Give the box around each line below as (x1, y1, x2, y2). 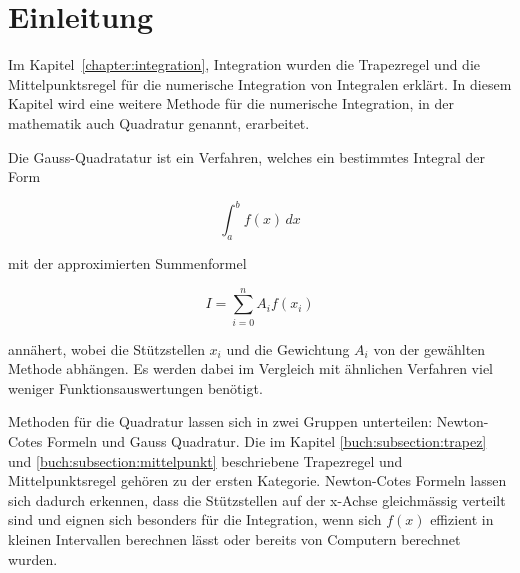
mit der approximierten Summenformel (8, 252, 247, 273)
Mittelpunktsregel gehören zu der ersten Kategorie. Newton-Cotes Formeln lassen (8, 470, 507, 491)
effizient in (430, 509, 494, 530)
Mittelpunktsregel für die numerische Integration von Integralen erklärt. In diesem (8, 73, 512, 94)
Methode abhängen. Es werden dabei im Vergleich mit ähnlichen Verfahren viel (8, 358, 494, 379)
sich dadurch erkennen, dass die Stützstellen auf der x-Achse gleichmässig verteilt (8, 489, 506, 510)
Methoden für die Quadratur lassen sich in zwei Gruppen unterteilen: (8, 411, 433, 432)
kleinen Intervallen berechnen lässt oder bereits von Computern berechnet (8, 529, 461, 550)
